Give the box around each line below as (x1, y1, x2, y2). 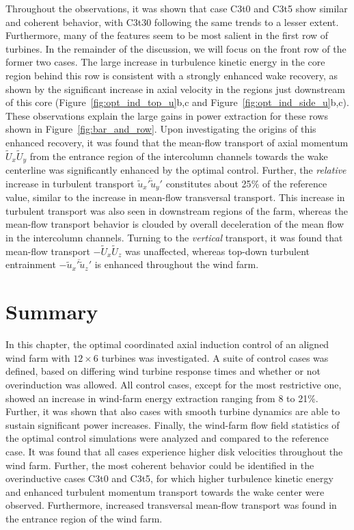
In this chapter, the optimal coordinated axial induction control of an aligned (5, 337, 329, 352)
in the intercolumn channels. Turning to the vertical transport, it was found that (5, 230, 343, 245)
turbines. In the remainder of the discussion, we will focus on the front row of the (5, 41, 346, 55)
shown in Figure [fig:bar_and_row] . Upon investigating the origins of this (5, 122, 316, 136)
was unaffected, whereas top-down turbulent (124, 243, 310, 258)
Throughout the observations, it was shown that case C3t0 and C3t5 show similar (5, 1, 348, 15)
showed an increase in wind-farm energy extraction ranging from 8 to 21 (5, 390, 308, 405)
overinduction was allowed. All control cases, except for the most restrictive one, (5, 377, 342, 391)
